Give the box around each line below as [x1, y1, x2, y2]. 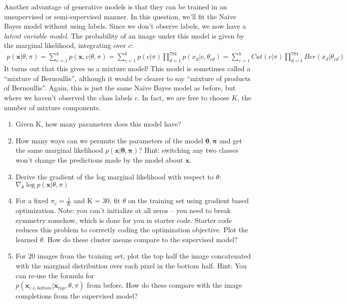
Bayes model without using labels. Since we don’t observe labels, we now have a [4, 21, 246, 31]
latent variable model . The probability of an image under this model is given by [4, 30, 244, 41]
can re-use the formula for [15, 270, 94, 280]
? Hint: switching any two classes [138, 145, 239, 155]
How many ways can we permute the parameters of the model [15, 135, 203, 145]
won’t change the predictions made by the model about [15, 155, 183, 165]
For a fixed [15, 195, 48, 206]
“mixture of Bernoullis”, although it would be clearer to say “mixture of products [4, 73, 251, 83]
